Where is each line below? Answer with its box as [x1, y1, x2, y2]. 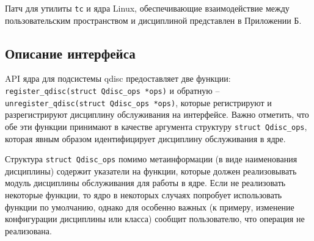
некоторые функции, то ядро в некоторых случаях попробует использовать [5, 189, 282, 201]
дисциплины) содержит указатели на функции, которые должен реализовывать [5, 164, 297, 177]
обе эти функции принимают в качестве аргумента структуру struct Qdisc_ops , [5, 120, 307, 132]
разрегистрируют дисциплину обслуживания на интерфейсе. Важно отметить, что [5, 108, 309, 121]
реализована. [5, 224, 52, 237]
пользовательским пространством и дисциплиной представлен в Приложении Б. [5, 13, 302, 26]
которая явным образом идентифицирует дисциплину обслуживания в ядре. [5, 132, 286, 145]
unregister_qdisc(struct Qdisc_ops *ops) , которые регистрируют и [5, 96, 272, 109]
